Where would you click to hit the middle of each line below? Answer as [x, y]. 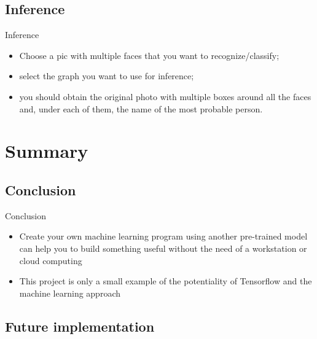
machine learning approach [70, 293]
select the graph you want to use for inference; [107, 76]
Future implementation [80, 326]
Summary [47, 151]
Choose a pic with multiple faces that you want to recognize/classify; [149, 55]
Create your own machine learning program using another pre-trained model [163, 236]
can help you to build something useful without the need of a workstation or [163, 248]
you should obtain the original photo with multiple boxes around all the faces [165, 96]
